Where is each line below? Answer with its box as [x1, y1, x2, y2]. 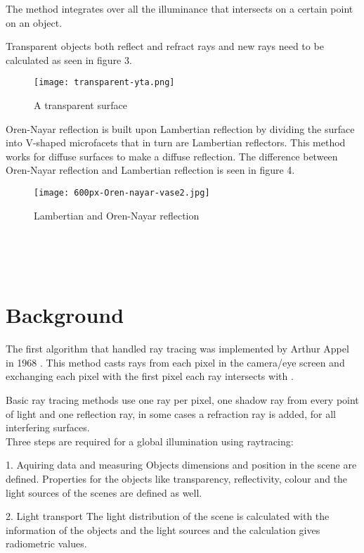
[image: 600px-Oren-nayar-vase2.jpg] [34, 188, 210, 198]
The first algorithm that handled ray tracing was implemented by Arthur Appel [6, 341, 349, 356]
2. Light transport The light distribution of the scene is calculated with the [6, 509, 330, 523]
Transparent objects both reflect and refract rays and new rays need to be [6, 39, 324, 53]
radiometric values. [6, 536, 87, 551]
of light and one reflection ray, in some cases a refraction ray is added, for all [6, 406, 336, 421]
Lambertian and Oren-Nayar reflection [34, 208, 200, 222]
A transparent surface [34, 98, 127, 113]
